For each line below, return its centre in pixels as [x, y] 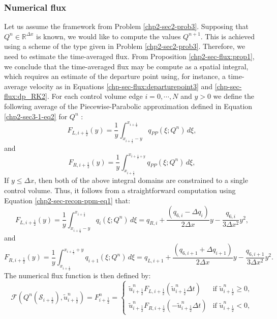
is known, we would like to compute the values [109, 36]
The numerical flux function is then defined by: [78, 275]
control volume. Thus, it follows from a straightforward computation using [120, 190]
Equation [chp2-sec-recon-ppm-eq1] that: [67, 200]
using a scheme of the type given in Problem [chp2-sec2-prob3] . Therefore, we [125, 46]
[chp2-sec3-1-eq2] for [36, 116]
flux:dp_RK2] [26, 96]
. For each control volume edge [95, 96]
